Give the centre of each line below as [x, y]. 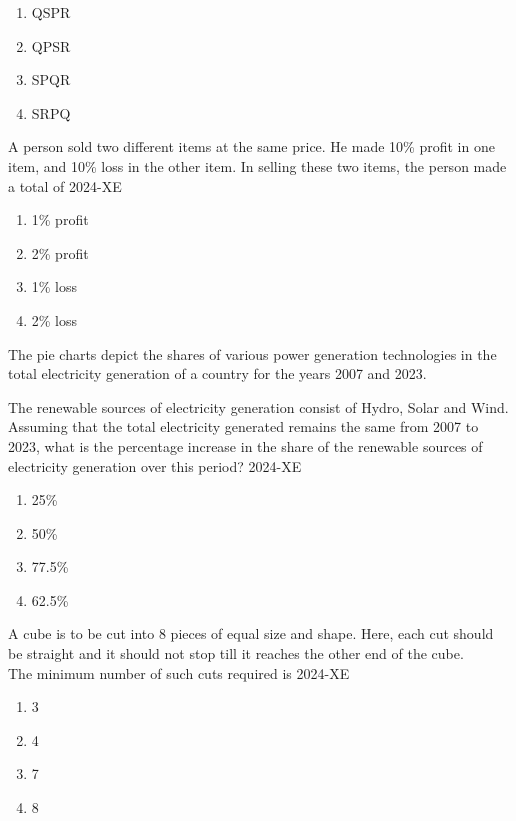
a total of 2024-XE [65, 185]
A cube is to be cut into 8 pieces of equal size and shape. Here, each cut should [251, 633]
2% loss [54, 319]
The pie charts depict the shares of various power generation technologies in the [252, 353]
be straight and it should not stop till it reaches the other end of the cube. [236, 653]
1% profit [60, 219]
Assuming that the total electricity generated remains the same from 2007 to [243, 426]
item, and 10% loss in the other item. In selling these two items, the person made [257, 165]
